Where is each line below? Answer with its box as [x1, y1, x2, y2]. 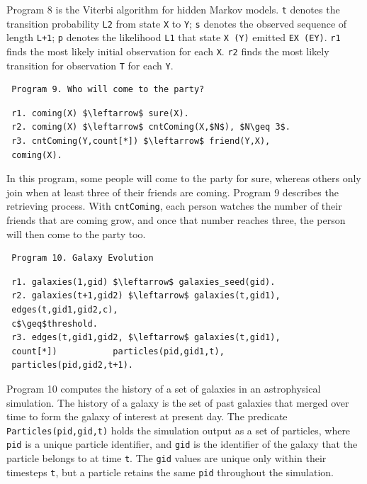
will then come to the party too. [6, 226, 146, 241]
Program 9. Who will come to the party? [11, 84, 205, 95]
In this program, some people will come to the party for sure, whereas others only [6, 171, 361, 186]
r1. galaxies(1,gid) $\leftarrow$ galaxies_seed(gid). [11, 276, 276, 287]
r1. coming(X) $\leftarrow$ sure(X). [11, 108, 189, 118]
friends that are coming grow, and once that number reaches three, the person [6, 213, 346, 227]
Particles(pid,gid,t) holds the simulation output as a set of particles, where [6, 422, 351, 437]
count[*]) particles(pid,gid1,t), [11, 346, 225, 356]
